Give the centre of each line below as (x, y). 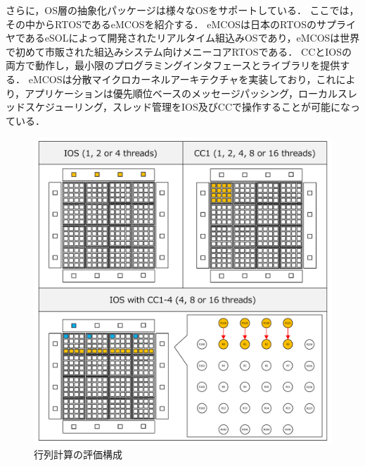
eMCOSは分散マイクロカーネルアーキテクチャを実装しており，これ (182, 79)
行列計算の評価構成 (78, 454)
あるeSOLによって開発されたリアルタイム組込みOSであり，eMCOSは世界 (192, 38)
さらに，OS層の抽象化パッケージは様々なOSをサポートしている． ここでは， (182, 10)
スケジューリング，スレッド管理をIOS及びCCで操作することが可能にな (187, 107)
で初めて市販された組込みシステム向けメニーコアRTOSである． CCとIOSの (179, 51)
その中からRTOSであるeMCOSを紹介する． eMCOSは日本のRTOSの (161, 24)
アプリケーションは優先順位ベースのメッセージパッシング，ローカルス (186, 93)
